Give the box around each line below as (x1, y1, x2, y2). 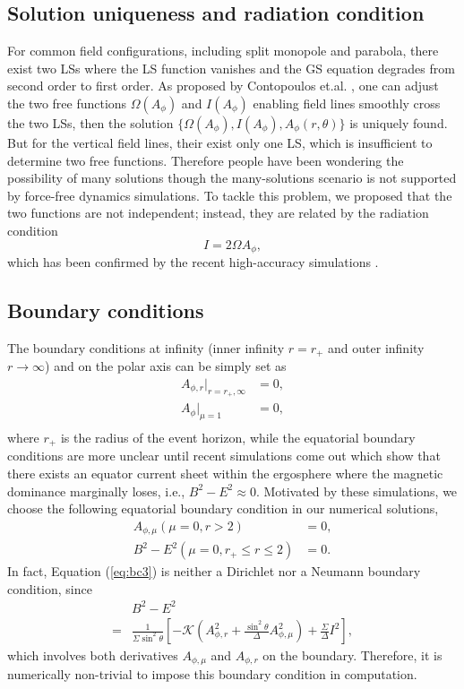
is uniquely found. (349, 113, 448, 132)
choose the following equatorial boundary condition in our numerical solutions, (7, 499, 439, 518)
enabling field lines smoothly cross (253, 93, 441, 112)
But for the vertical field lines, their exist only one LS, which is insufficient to (7, 133, 433, 151)
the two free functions (7, 93, 127, 112)
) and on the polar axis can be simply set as (45, 357, 287, 375)
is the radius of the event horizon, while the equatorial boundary (60, 427, 416, 446)
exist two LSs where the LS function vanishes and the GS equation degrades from (7, 58, 455, 77)
